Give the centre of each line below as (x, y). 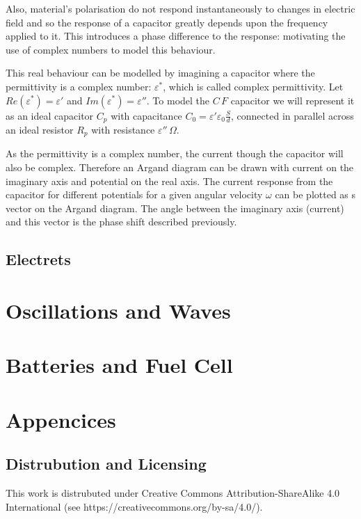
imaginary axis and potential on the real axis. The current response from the (169, 181)
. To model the (178, 100)
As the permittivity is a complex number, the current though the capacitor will (175, 153)
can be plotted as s (315, 194)
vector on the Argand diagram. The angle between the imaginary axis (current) (175, 208)
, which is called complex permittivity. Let (253, 86)
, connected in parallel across (292, 115)
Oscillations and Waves (118, 310)
